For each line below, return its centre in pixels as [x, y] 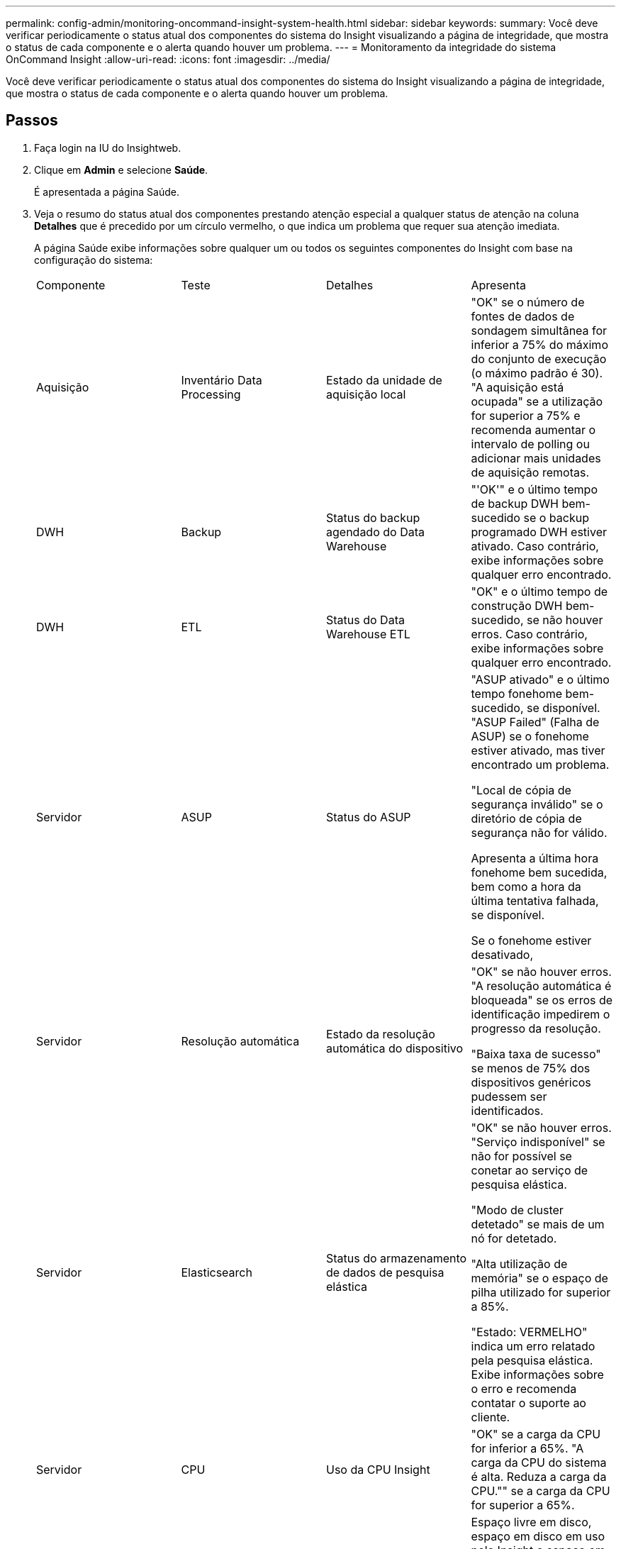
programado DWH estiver [539, 532]
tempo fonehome [517, 693]
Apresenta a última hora [535, 858]
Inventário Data [222, 380]
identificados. [507, 1110]
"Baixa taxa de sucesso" [536, 1054]
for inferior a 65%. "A [527, 1448]
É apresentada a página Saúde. [107, 191]
